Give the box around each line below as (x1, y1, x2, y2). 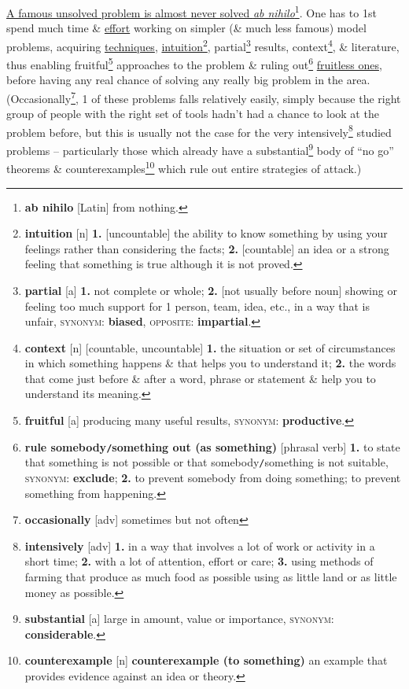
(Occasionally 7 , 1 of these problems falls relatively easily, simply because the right (6, 87, 401, 106)
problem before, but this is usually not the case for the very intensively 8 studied (6, 121, 392, 140)
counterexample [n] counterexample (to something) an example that (24, 652, 388, 669)
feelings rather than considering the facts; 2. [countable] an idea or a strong (24, 240, 389, 256)
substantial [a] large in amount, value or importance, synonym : (24, 610, 334, 627)
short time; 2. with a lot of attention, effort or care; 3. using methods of (24, 553, 374, 569)
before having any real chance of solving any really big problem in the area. (6, 72, 370, 88)
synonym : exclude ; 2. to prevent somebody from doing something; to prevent (24, 469, 401, 485)
